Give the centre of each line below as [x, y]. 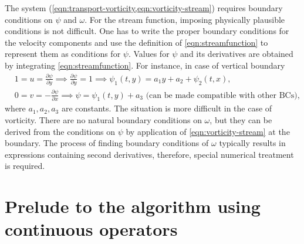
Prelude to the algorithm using [133, 206]
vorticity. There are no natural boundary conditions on [103, 119]
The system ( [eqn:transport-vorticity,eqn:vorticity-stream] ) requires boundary [144, 8]
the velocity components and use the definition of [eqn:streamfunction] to [136, 42]
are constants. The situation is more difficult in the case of [167, 108]
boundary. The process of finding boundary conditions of [107, 143]
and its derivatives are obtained [237, 54]
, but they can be [241, 119]
